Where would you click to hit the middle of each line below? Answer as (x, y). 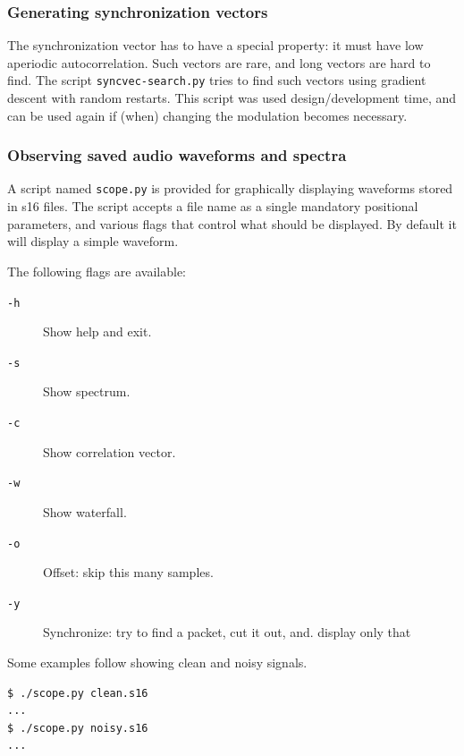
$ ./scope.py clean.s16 (78, 693)
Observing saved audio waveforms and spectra (177, 155)
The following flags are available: (97, 271)
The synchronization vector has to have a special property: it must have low (215, 45)
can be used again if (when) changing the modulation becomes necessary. (207, 115)
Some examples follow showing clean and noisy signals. (157, 662)
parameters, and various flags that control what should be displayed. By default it (232, 223)
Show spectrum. (87, 391)
